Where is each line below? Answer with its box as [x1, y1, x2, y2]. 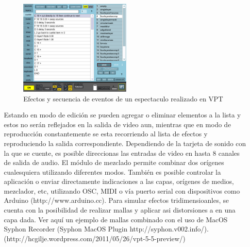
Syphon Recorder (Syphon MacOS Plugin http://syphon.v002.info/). [4, 224, 209, 234]
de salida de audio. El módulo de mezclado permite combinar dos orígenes [4, 157, 224, 167]
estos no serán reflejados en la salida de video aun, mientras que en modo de [4, 119, 231, 129]
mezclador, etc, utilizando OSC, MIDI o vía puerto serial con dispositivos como [4, 185, 240, 196]
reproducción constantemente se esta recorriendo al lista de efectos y [4, 129, 208, 139]
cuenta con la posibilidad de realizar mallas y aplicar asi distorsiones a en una [4, 205, 236, 215]
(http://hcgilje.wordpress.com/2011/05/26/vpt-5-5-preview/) [4, 233, 186, 243]
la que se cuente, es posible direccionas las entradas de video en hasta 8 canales [4, 148, 240, 158]
